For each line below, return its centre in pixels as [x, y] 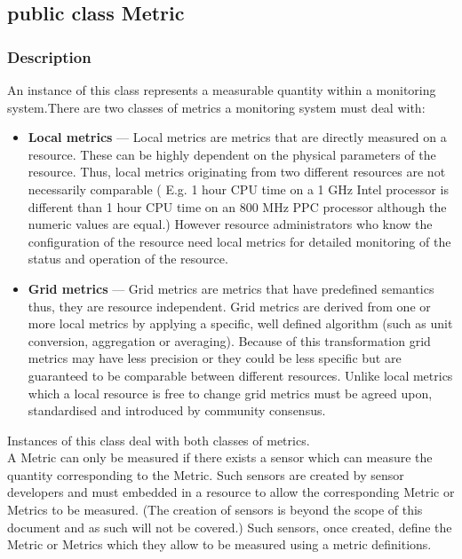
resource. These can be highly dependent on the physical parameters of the [232, 154]
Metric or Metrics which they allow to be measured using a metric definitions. [219, 544]
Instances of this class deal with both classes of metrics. [159, 440]
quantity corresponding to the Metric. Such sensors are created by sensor [206, 474]
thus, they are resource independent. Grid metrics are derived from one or [229, 306]
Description [49, 56]
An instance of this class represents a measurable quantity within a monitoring [222, 90]
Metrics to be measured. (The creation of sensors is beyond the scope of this [215, 510]
